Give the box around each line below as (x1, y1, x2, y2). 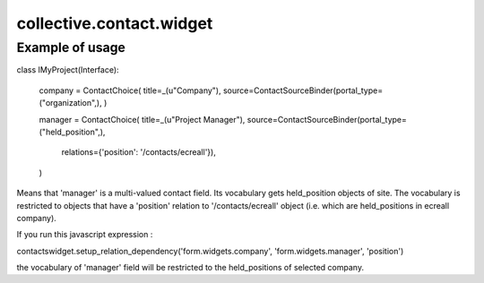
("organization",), (39, 98, 102, 108)
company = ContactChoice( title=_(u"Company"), (39, 85, 221, 96)
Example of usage (16, 39, 125, 56)
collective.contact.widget (16, 13, 213, 33)
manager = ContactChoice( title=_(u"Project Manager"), (39, 114, 246, 124)
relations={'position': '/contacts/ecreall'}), (61, 147, 217, 158)
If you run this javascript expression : (16, 229, 153, 240)
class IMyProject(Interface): (16, 64, 120, 75)
